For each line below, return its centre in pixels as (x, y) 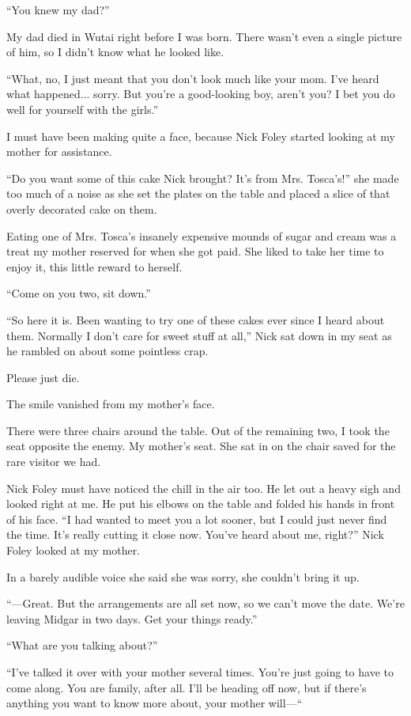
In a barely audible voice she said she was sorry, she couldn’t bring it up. (183, 576)
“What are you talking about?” (82, 645)
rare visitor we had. (54, 462)
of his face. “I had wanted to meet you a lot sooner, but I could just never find (197, 519)
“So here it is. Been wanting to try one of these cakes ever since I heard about (196, 319)
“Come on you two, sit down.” (79, 293)
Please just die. (43, 377)
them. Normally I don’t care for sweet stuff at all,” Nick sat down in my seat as (199, 335)
